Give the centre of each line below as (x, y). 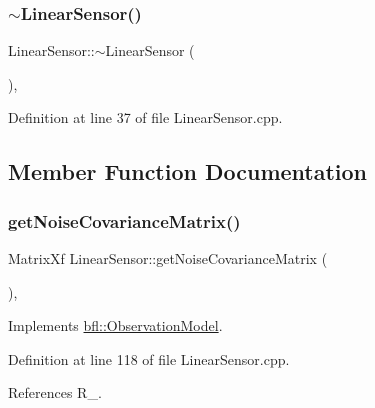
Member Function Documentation (188, 171)
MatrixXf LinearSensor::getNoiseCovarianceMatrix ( (168, 258)
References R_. (55, 392)
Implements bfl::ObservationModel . (115, 325)
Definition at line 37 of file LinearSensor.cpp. (145, 117)
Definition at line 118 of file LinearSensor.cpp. (149, 358)
